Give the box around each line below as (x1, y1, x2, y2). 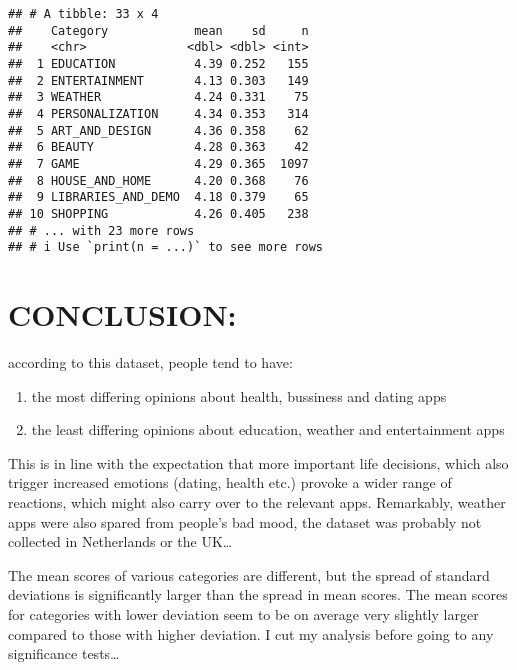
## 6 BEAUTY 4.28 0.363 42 (8, 140, 309, 155)
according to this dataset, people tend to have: (8, 351, 293, 372)
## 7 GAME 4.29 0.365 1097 (8, 156, 309, 171)
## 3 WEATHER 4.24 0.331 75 (8, 90, 309, 105)
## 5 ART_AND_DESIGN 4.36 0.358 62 (8, 123, 309, 138)
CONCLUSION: (8, 294, 237, 335)
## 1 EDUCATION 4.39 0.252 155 (8, 56, 309, 71)
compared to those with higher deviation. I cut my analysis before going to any (8, 623, 494, 644)
